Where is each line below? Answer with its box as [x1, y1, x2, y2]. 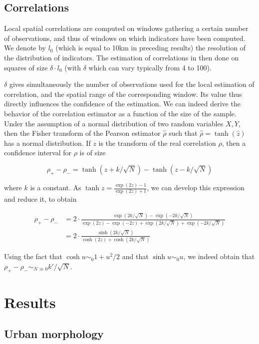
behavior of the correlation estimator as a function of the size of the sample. [4, 108, 237, 118]
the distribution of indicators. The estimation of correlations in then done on [4, 52, 239, 62]
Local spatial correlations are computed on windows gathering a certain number [4, 23, 249, 33]
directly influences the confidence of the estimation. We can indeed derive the [4, 98, 241, 109]
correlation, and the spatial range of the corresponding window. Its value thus [4, 88, 242, 99]
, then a [222, 137, 246, 148]
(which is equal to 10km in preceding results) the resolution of [55, 42, 246, 53]
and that [122, 251, 149, 262]
